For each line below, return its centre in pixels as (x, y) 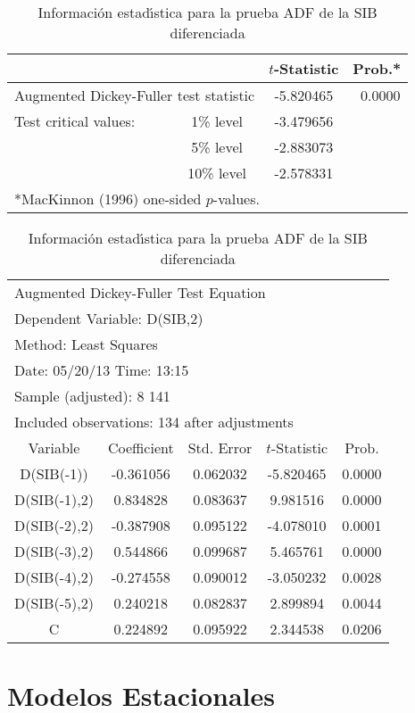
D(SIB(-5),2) (54, 603)
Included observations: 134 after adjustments (154, 422)
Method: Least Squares (86, 344)
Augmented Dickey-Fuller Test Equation (140, 292)
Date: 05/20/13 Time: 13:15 (102, 370)
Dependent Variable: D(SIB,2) (109, 318)
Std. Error (220, 448)
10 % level (217, 173)
